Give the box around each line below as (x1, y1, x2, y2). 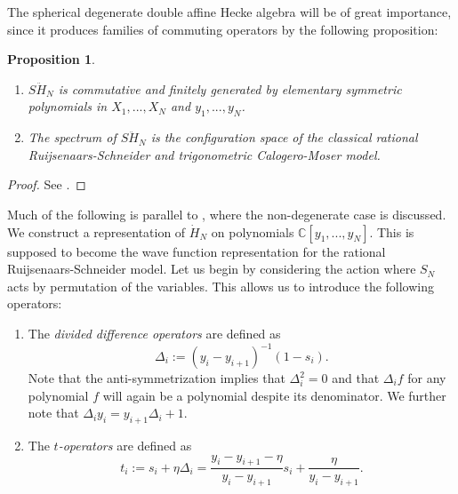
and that (332, 369, 380, 387)
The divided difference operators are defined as (28, 323, 281, 342)
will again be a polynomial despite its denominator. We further (102, 386, 446, 404)
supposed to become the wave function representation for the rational (7, 242, 386, 260)
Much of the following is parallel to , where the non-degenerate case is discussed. (7, 204, 446, 223)
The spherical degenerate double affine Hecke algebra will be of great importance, (7, 3, 452, 20)
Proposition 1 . (7, 50, 95, 68)
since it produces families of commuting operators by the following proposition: (7, 20, 438, 38)
